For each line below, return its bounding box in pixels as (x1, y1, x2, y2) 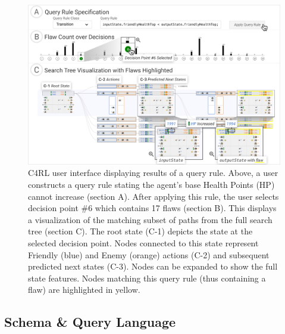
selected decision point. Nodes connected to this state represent (28, 237, 259, 249)
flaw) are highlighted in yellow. (28, 283, 140, 296)
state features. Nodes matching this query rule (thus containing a (28, 271, 266, 284)
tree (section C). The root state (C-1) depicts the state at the (28, 225, 253, 237)
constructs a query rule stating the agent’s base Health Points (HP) (28, 178, 275, 191)
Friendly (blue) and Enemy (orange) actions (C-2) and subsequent (28, 248, 270, 261)
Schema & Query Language (4, 313, 176, 331)
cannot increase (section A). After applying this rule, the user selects (28, 190, 279, 202)
